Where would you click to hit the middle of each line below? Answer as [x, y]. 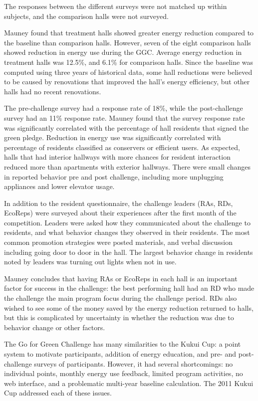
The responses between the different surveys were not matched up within [116, 6]
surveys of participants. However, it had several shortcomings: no [133, 363]
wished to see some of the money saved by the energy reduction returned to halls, [129, 307]
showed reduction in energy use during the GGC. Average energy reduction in [123, 52]
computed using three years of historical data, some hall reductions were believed [128, 72]
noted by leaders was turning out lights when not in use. [90, 262]
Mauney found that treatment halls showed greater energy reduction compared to [129, 33]
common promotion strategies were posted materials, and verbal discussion [119, 242]
